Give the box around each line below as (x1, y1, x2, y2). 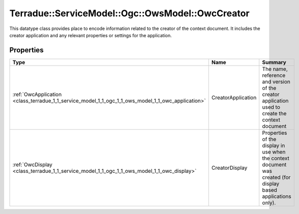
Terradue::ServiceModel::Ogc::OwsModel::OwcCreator (9, 8, 250, 19)
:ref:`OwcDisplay (12, 161, 53, 168)
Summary (262, 58, 287, 66)
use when (262, 148, 286, 155)
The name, (262, 65, 288, 72)
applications (262, 193, 292, 200)
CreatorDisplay (211, 164, 248, 171)
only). (262, 199, 276, 206)
